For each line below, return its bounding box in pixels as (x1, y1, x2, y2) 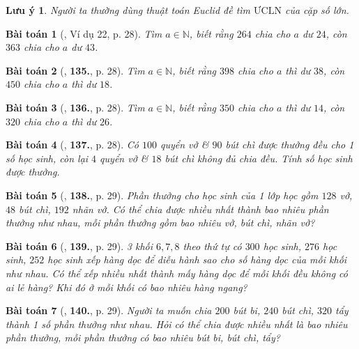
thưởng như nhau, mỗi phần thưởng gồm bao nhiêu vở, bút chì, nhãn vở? (6, 215, 315, 230)
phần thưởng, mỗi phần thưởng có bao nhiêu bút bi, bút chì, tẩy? (6, 330, 280, 345)
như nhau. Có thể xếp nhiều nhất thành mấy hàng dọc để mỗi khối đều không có (6, 265, 348, 280)
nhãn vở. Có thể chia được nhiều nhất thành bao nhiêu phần (72, 201, 329, 216)
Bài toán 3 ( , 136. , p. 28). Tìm (6, 100, 145, 114)
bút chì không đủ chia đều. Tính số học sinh (165, 150, 353, 165)
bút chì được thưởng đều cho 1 (225, 137, 354, 152)
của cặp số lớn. (284, 3, 349, 17)
